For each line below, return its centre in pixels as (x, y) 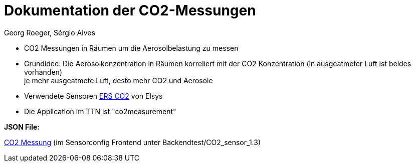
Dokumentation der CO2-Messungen (130, 10)
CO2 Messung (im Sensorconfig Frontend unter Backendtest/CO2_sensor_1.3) (133, 142)
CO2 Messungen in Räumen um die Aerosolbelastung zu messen (131, 48)
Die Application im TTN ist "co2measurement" (100, 111)
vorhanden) (43, 72)
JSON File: (22, 127)
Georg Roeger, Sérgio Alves (50, 32)
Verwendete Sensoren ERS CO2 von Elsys (93, 96)
